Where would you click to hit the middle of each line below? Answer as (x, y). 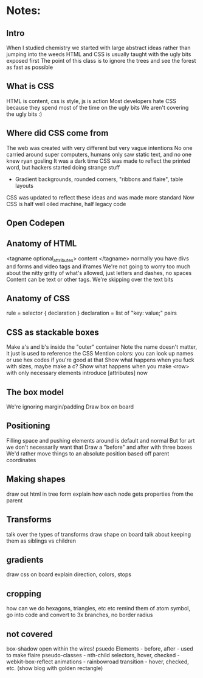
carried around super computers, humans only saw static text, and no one (99, 154)
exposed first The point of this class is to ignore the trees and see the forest (101, 61)
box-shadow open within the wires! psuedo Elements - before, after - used (100, 648)
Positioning (28, 426)
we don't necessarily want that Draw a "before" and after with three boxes (99, 447)
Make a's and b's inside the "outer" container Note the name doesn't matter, (102, 347)
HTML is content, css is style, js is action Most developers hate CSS (91, 101)
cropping (24, 594)
